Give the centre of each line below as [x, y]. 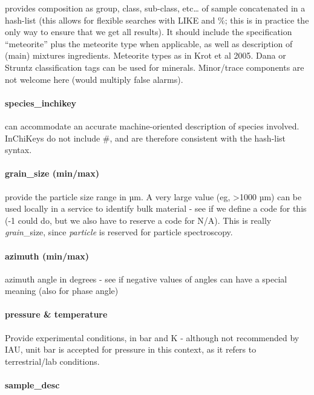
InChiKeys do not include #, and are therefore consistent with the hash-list [146, 138]
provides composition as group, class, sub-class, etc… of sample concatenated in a [155, 8]
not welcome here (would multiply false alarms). [94, 79]
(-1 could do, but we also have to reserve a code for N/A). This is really [138, 220]
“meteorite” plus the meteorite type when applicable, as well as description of [149, 43]
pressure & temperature [56, 314]
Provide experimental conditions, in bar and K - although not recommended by [152, 337]
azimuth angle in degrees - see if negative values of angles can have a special [146, 279]
